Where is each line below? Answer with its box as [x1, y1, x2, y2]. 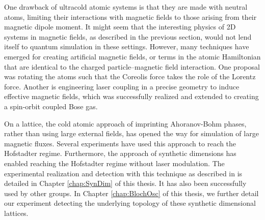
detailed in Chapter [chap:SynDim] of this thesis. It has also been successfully [4, 178, 247, 188]
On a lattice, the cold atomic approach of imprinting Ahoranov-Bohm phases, [4, 118, 247, 129]
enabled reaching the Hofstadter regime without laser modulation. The [4, 158, 225, 168]
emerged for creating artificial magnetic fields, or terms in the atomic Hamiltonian [4, 51, 261, 61]
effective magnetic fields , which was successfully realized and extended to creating [4, 91, 259, 102]
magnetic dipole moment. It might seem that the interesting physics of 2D [4, 21, 236, 32]
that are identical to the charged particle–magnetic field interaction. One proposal [4, 61, 260, 72]
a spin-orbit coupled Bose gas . [4, 101, 98, 111]
